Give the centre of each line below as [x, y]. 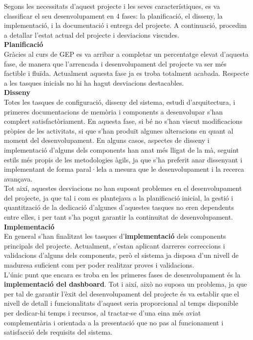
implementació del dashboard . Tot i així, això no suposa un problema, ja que [126, 284]
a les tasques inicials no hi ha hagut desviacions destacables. [94, 82]
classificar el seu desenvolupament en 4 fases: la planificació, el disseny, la [113, 15]
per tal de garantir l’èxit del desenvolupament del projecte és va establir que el [122, 293]
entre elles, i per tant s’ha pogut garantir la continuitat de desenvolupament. [119, 217]
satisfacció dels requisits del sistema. [58, 332]
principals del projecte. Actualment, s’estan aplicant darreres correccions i [115, 245]
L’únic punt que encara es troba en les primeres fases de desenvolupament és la [122, 274]
